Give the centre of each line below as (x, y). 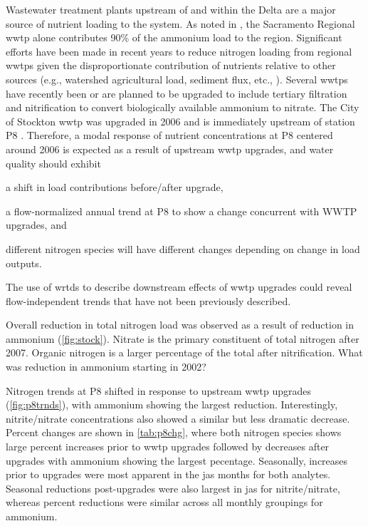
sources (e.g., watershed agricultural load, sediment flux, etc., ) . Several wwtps (177, 79)
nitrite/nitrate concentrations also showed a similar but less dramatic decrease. (178, 418)
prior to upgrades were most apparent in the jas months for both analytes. (168, 474)
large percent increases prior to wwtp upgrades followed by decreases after (168, 447)
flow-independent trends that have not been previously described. (148, 300)
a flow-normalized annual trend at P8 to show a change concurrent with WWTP (182, 211)
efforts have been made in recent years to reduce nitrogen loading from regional (179, 51)
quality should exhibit (53, 163)
